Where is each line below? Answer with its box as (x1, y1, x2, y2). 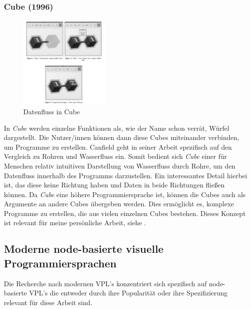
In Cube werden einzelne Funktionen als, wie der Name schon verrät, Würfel (4, 123, 229, 133)
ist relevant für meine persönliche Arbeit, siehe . (4, 217, 146, 228)
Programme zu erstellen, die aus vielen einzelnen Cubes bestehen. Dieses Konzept (4, 208, 246, 218)
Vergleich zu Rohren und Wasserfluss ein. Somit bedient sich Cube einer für (4, 151, 227, 161)
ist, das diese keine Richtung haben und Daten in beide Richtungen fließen (4, 180, 225, 190)
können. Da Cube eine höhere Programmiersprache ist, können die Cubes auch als (4, 189, 246, 199)
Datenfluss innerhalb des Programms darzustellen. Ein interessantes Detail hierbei (4, 170, 247, 180)
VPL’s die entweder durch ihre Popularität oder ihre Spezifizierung (29, 288, 228, 298)
